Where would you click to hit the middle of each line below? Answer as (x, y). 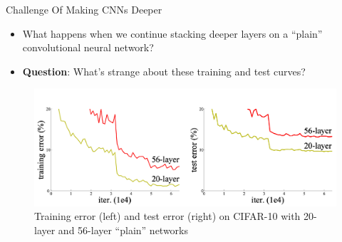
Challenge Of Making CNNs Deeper (84, 9)
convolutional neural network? (88, 47)
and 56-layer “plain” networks (123, 230)
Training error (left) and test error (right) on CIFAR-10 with (167, 216)
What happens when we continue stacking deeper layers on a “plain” (172, 33)
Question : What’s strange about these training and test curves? (164, 71)
